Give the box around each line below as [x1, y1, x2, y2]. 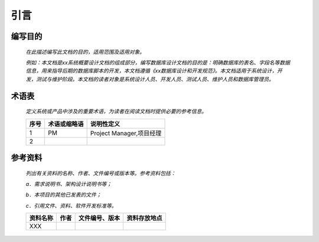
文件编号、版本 [78, 214, 121, 223]
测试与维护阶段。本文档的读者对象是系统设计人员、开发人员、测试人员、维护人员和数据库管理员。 [35, 76, 274, 83]
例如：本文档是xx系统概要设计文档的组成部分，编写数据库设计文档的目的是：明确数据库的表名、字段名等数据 [25, 59, 291, 66]
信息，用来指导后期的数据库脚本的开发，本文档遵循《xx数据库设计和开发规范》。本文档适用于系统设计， [25, 67, 278, 74]
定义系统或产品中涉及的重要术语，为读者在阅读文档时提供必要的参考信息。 [25, 108, 207, 115]
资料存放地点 [126, 214, 162, 223]
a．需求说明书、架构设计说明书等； [25, 180, 112, 187]
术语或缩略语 [48, 120, 84, 128]
